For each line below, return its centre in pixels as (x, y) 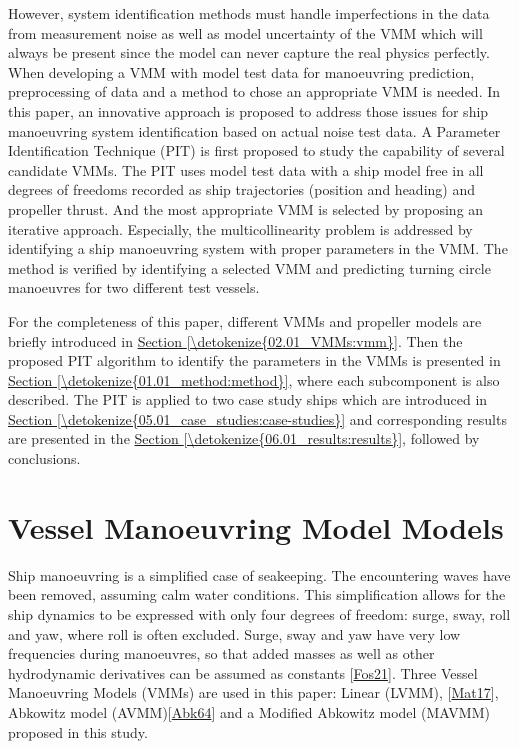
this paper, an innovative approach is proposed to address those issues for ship (248, 110)
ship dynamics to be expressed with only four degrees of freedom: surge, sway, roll (259, 613)
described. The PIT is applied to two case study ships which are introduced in (248, 399)
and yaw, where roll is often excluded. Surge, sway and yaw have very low (234, 633)
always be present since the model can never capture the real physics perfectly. (249, 52)
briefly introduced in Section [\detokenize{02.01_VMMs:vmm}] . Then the (235, 340)
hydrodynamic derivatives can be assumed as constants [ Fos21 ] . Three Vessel (243, 672)
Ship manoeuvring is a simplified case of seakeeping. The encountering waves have (259, 574)
